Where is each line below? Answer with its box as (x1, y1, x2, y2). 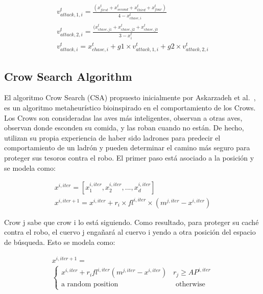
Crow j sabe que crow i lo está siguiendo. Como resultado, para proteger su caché (4, 216, 259, 227)
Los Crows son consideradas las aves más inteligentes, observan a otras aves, (4, 112, 243, 123)
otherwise (176, 281, 205, 288)
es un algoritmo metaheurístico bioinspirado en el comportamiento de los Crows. (4, 102, 256, 113)
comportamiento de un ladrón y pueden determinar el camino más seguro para (4, 142, 250, 153)
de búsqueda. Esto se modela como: (4, 236, 115, 247)
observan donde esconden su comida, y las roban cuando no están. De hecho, (4, 122, 244, 133)
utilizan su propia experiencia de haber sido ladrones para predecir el (4, 132, 221, 143)
